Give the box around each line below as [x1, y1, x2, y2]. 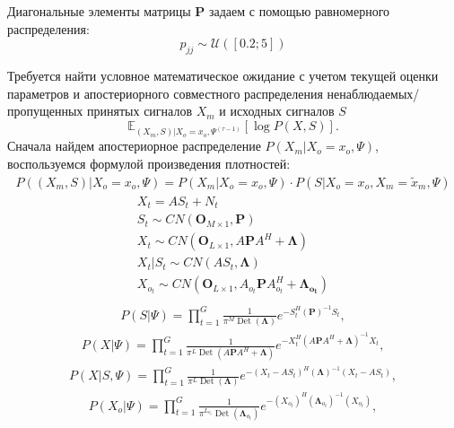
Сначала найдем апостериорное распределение [7, 136, 261, 155]
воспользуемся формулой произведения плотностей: [7, 153, 291, 172]
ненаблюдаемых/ [327, 83, 420, 102]
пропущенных [7, 101, 83, 120]
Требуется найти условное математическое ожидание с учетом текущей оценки [7, 66, 439, 84]
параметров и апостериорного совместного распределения [7, 83, 323, 102]
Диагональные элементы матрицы [7, 2, 191, 20]
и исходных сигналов [219, 101, 335, 120]
